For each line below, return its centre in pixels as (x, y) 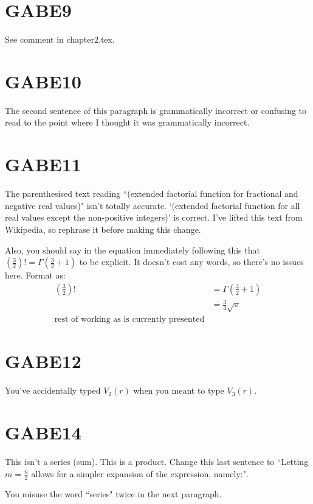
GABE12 (43, 361)
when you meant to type (179, 390)
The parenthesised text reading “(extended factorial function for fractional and (152, 193)
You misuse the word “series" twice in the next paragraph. (113, 494)
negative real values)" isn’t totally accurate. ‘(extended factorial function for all (153, 205)
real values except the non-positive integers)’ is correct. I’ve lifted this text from (154, 217)
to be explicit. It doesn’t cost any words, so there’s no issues (191, 262)
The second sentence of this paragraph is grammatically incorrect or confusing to (156, 110)
